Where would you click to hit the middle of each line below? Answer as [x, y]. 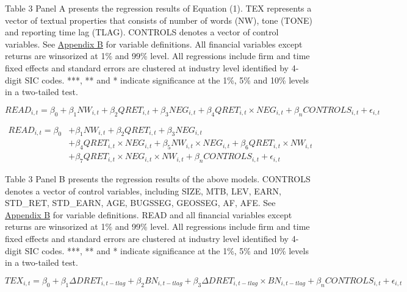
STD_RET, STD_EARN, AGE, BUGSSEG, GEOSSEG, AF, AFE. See [140, 203]
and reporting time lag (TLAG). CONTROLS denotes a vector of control [142, 32]
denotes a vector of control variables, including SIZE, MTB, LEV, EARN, [143, 191]
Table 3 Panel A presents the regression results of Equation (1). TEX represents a [158, 8]
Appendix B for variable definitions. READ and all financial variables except [149, 214]
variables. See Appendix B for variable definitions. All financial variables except [154, 44]
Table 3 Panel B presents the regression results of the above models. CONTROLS [158, 179]
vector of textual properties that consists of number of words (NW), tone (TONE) [159, 20]
